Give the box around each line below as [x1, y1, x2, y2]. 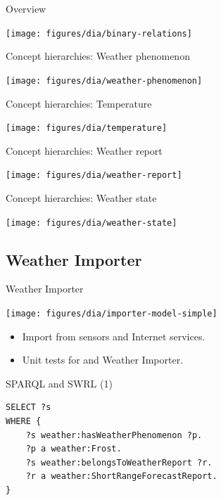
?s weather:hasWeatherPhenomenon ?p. [25, 430, 203, 440]
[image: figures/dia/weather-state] [6, 217, 177, 228]
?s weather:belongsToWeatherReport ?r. [25, 457, 213, 468]
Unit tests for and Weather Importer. [22, 352, 184, 367]
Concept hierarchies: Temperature [6, 96, 152, 110]
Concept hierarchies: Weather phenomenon [6, 49, 190, 63]
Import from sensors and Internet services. [22, 328, 206, 343]
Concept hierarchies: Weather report [6, 143, 163, 158]
